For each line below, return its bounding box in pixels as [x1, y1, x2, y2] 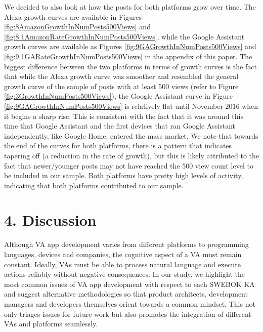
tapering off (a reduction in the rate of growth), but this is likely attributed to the [4, 150, 259, 160]
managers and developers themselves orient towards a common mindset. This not [4, 298, 255, 309]
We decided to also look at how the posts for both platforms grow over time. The [4, 2, 256, 12]
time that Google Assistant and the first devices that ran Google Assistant [4, 120, 236, 131]
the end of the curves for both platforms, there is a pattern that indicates [4, 140, 232, 151]
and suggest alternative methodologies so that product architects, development [4, 288, 248, 299]
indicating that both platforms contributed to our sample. [4, 180, 184, 190]
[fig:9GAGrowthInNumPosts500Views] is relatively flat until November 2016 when [4, 100, 258, 111]
